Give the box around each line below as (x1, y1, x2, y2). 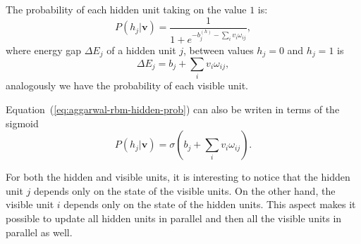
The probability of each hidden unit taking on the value (6, 2, 247, 16)
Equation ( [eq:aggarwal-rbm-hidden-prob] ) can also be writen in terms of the (6, 101, 340, 116)
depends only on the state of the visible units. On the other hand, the (34, 183, 336, 198)
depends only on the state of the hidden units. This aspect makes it (63, 197, 356, 212)
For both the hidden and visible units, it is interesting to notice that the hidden (6, 169, 350, 184)
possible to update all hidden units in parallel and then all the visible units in (6, 210, 342, 225)
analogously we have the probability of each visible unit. (6, 78, 248, 93)
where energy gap (6, 42, 82, 57)
